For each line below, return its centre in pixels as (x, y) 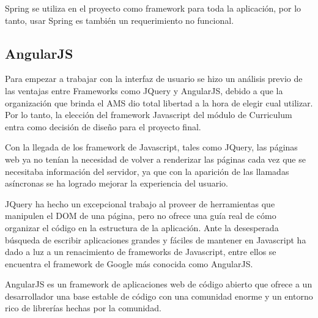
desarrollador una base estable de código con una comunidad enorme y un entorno (159, 296)
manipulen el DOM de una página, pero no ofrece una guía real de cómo (141, 216)
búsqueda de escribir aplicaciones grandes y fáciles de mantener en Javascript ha (156, 239)
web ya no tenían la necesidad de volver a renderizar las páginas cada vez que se (155, 159)
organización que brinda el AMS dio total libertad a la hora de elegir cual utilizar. (159, 102)
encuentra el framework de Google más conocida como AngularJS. (129, 263)
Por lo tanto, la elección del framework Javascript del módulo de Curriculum (149, 115)
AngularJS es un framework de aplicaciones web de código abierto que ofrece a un (159, 284)
